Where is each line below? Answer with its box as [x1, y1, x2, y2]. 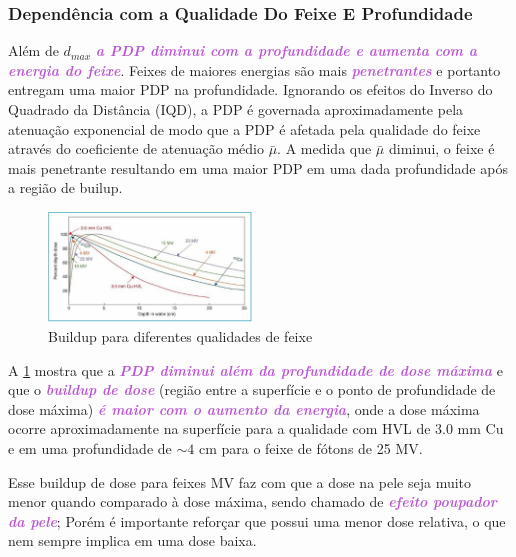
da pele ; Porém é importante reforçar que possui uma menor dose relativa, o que [8, 510, 506, 531]
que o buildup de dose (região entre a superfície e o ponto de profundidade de [8, 379, 496, 400]
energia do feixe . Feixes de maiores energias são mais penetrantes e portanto [8, 59, 501, 80]
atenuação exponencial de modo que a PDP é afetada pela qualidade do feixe [8, 118, 481, 139]
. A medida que [277, 138, 372, 159]
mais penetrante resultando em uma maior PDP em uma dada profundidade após [8, 157, 508, 178]
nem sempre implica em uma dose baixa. [8, 530, 257, 551]
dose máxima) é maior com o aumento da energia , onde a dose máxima [8, 398, 480, 419]
